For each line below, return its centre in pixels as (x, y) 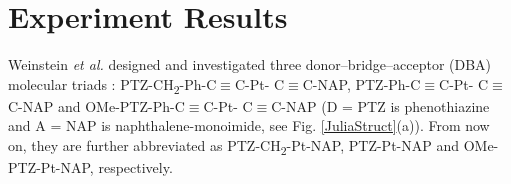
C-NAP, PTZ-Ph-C (361, 83)
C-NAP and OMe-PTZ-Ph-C (96, 105)
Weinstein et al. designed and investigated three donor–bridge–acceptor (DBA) (250, 64)
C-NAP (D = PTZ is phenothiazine (380, 105)
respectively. (135, 167)
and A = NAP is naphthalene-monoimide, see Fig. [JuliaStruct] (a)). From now (249, 125)
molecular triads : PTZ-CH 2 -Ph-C (112, 85)
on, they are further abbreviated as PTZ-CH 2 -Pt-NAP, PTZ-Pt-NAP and (234, 146)
